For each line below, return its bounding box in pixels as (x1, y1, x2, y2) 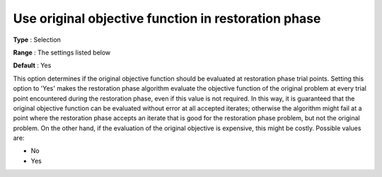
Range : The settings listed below (13, 48, 111, 57)
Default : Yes (13, 61, 52, 70)
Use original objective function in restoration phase (13, 11, 321, 26)
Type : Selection (13, 35, 62, 44)
